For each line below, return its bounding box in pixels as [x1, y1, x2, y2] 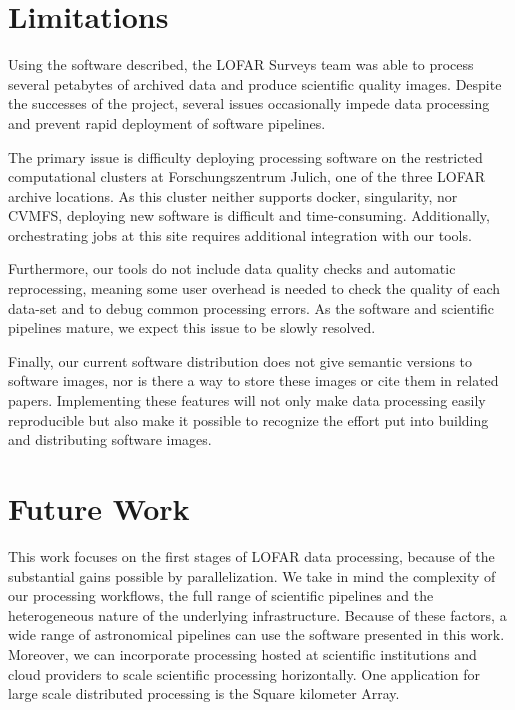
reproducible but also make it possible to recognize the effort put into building [8, 409, 489, 430]
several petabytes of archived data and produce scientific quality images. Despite [8, 73, 502, 94]
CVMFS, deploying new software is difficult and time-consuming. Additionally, [8, 205, 490, 226]
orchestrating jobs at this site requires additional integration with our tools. [8, 224, 472, 245]
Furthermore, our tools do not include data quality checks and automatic [8, 258, 456, 279]
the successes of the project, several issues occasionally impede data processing [8, 93, 490, 114]
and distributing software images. [8, 429, 212, 450]
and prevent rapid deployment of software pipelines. [8, 112, 326, 133]
